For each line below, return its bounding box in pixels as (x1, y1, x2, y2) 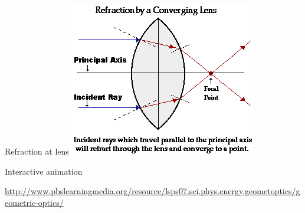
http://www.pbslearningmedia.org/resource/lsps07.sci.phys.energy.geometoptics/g (5, 185, 300, 197)
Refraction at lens (5, 145, 69, 157)
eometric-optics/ (5, 196, 64, 208)
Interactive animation (5, 165, 83, 177)
